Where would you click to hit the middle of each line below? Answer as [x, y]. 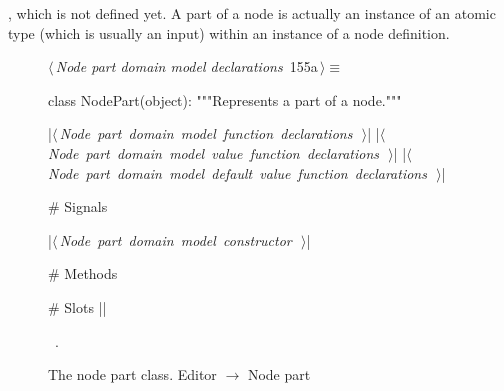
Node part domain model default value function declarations [237, 172]
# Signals [78, 206]
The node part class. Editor [132, 374]
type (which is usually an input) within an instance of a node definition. [229, 32]
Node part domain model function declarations [206, 133]
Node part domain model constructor [175, 239]
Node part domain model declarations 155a [186, 66]
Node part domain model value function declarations [213, 152]
